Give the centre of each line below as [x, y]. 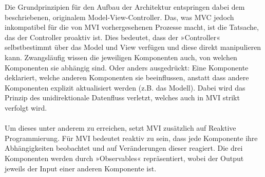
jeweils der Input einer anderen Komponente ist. [81, 168]
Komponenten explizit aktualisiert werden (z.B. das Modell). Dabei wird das [125, 87]
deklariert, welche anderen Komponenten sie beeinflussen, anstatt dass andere [127, 77]
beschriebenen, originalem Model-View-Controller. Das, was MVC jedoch [119, 17]
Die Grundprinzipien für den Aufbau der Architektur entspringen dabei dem [125, 7]
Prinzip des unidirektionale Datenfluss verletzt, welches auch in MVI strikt [122, 98]
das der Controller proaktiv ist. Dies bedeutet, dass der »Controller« [113, 37]
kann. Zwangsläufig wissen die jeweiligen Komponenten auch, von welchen [121, 57]
